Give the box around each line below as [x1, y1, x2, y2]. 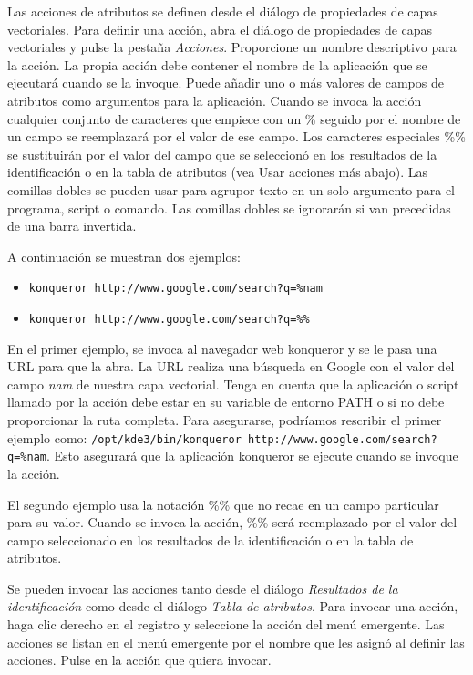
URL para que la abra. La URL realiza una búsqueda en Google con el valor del [7, 357, 455, 376]
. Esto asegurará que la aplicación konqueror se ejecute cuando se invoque [46, 446, 458, 465]
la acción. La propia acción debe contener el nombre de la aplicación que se [7, 55, 427, 74]
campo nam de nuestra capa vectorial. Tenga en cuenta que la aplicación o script [7, 374, 459, 393]
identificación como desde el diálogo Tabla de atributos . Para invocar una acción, [7, 597, 458, 616]
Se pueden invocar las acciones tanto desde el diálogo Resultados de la [7, 578, 398, 597]
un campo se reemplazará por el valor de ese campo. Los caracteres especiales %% [7, 127, 466, 146]
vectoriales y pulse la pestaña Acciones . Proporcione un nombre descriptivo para [7, 37, 457, 57]
